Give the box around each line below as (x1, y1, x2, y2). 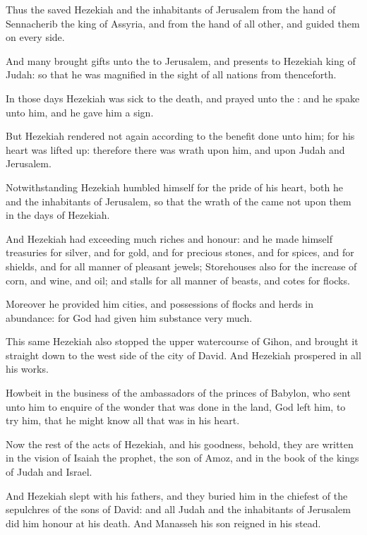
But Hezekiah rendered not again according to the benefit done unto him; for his (6, 128, 355, 143)
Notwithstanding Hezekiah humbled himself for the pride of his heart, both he (6, 179, 343, 194)
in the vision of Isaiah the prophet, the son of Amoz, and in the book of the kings (6, 450, 359, 465)
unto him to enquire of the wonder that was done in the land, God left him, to (6, 399, 346, 414)
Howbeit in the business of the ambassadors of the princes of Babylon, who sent (6, 385, 351, 400)
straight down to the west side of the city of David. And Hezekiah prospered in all (6, 347, 361, 362)
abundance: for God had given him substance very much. (6, 310, 253, 325)
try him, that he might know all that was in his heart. (6, 413, 240, 428)
